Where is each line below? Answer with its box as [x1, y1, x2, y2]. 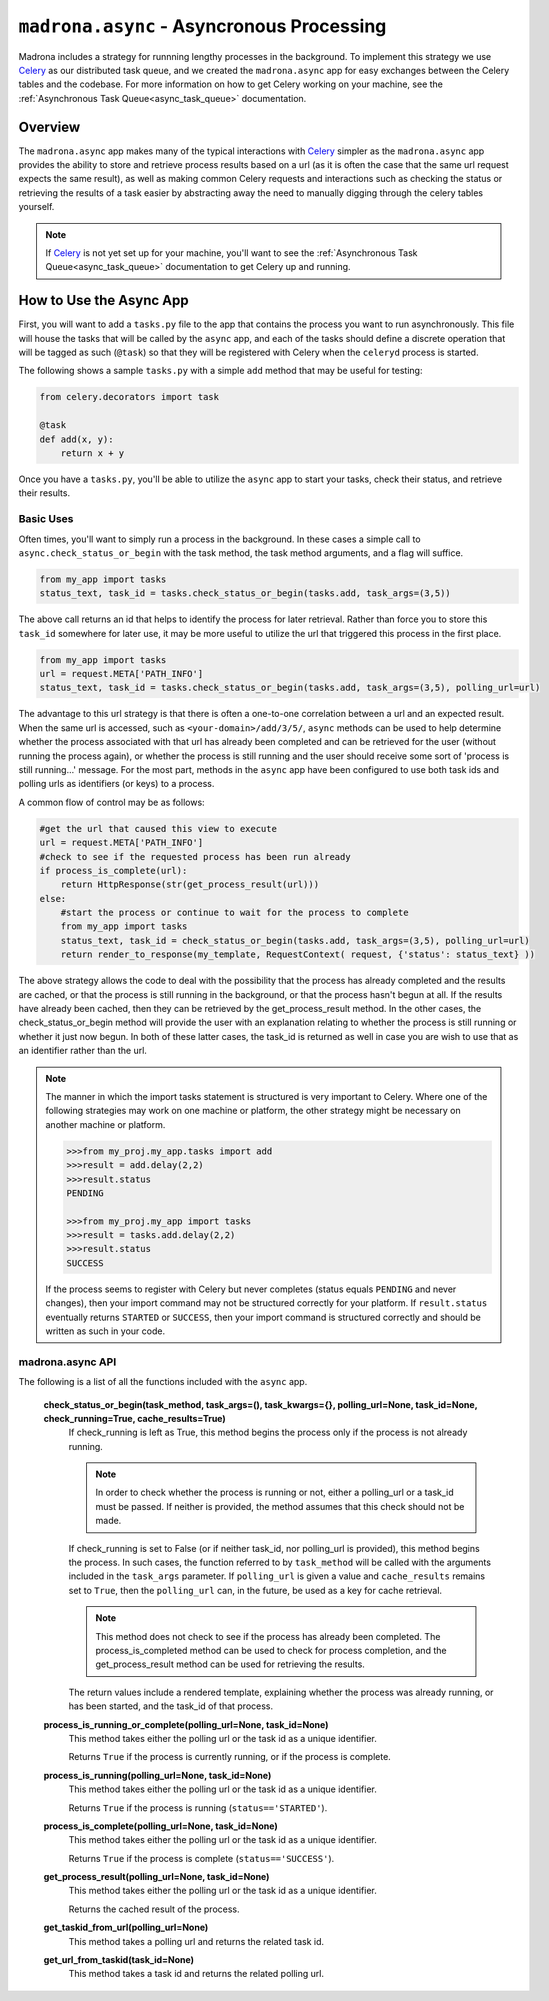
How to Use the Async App [18, 292, 189, 309]
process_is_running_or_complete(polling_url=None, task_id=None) [43, 1718, 329, 1730]
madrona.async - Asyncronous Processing [18, 15, 387, 37]
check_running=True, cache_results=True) [43, 1412, 227, 1424]
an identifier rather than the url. [18, 1045, 147, 1057]
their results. [18, 487, 70, 499]
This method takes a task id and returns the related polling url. [68, 1968, 325, 1980]
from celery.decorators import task [39, 391, 220, 403]
